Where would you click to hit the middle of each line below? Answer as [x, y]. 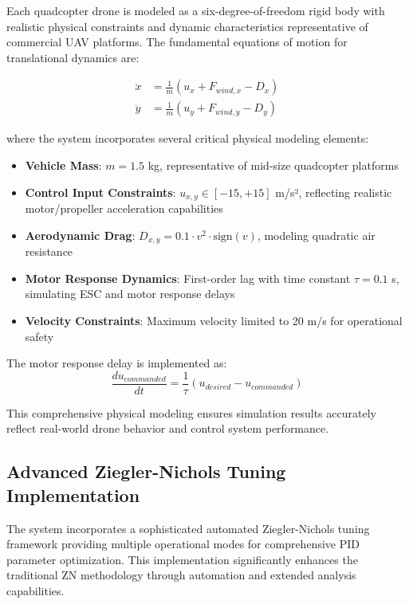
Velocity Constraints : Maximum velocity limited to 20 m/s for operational [214, 320]
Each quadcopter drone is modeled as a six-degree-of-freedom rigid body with [196, 10]
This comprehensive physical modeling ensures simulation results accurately [191, 412]
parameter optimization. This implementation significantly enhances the [182, 559]
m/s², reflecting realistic [334, 192]
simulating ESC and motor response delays [130, 294]
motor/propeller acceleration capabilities [124, 208]
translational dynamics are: [73, 57]
